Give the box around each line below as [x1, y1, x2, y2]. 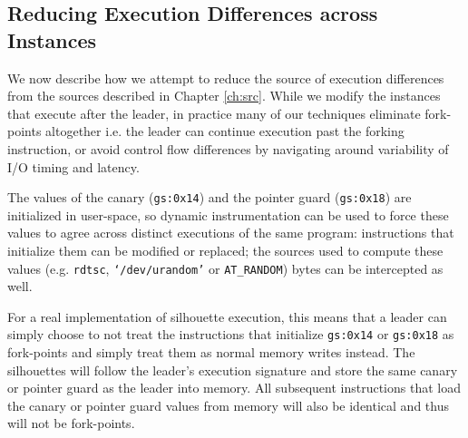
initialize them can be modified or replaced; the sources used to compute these [7, 241, 444, 259]
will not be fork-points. [7, 414, 135, 433]
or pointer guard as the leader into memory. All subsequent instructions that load [7, 378, 461, 397]
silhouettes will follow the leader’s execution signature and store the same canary [7, 360, 458, 379]
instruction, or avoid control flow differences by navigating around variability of [7, 139, 449, 158]
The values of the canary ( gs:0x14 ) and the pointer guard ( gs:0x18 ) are [7, 188, 412, 207]
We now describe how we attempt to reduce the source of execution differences [7, 68, 444, 87]
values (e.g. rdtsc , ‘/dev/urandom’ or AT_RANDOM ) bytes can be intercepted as [7, 258, 444, 277]
